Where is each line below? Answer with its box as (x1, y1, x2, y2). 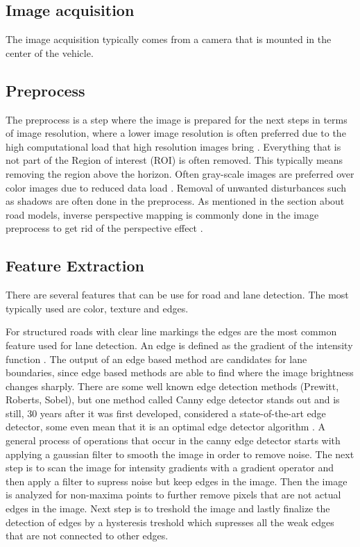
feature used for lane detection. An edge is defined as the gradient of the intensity (6, 337, 353, 352)
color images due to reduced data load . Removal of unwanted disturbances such (6, 180, 346, 194)
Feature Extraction (6, 255, 144, 276)
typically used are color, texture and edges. (6, 301, 189, 315)
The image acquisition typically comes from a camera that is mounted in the (6, 32, 332, 47)
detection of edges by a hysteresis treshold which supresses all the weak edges (6, 514, 334, 529)
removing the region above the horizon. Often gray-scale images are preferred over (6, 166, 354, 180)
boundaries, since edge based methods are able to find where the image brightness (6, 365, 354, 380)
